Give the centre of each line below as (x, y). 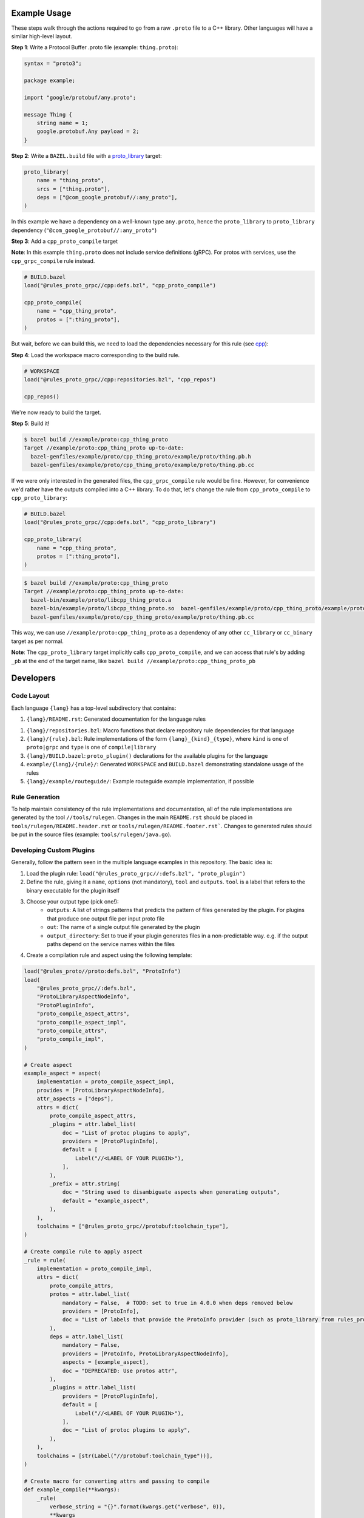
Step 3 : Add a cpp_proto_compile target (65, 241)
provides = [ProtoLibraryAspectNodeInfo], (101, 1090)
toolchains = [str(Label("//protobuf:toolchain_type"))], (125, 1455)
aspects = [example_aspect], (106, 1362)
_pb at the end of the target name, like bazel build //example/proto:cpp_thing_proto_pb (133, 661)
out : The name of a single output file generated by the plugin (123, 927)
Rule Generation (35, 797)
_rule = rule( (45, 1260)
